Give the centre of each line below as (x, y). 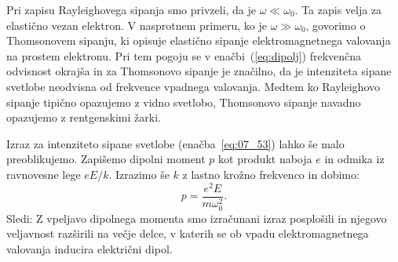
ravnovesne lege (44, 174)
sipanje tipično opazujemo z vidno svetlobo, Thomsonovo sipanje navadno (184, 102)
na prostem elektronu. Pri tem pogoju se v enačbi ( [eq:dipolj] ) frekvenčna (184, 55)
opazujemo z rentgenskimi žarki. (84, 117)
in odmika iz (354, 159)
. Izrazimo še (139, 174)
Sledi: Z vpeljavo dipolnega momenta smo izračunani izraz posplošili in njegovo (197, 218)
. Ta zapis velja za (338, 9)
